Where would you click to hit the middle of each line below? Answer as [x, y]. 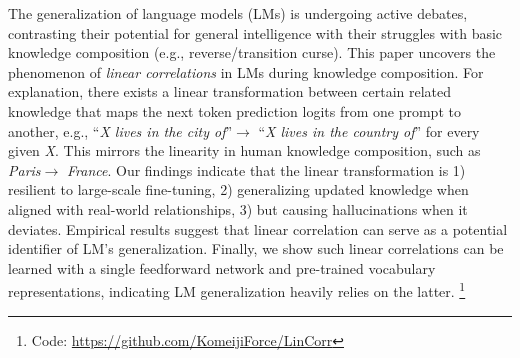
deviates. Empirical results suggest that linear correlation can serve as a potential [258, 228]
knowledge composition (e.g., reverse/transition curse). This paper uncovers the [252, 52]
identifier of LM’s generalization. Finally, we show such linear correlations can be [256, 248]
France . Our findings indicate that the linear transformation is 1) [266, 169]
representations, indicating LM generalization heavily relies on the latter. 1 [237, 289]
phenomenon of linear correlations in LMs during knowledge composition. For [246, 71]
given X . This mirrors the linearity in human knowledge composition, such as [244, 150]
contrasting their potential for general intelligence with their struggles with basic [255, 32]
